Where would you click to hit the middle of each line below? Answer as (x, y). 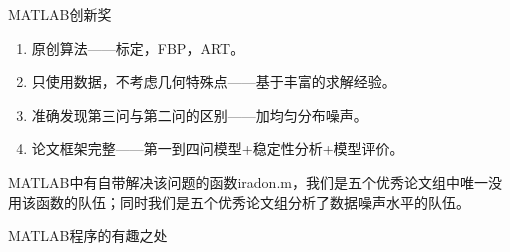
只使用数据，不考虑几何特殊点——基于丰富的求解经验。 (213, 81)
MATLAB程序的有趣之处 (88, 235)
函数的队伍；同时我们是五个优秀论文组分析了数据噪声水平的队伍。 (252, 201)
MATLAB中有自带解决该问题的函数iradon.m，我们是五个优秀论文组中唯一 (248, 181)
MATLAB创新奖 (60, 14)
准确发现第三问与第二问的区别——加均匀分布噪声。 (199, 114)
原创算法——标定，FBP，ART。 (138, 47)
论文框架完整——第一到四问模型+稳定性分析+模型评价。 (217, 148)
